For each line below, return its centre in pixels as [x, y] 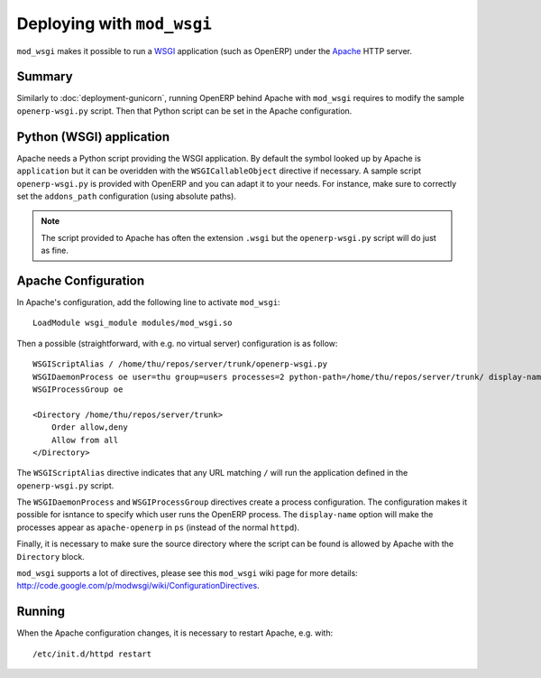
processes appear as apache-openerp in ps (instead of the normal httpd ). [158, 527]
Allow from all [85, 440]
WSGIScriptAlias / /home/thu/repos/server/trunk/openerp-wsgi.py [180, 364]
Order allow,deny [89, 427]
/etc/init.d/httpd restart [92, 654]
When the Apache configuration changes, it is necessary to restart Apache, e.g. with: [175, 633]
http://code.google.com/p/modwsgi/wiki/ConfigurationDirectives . [138, 586]
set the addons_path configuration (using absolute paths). [126, 196]
